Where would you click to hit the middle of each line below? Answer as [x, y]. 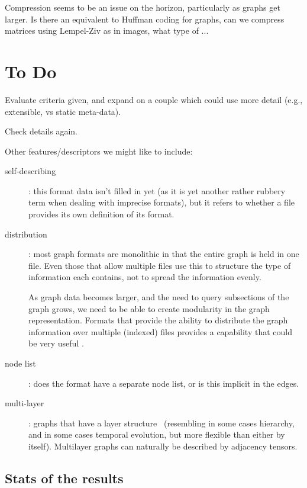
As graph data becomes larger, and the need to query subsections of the [159, 297]
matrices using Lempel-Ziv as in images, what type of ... [107, 30]
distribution [26, 234]
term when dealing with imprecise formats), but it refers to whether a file [162, 202]
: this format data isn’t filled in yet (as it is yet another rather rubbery [157, 190]
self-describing [30, 171]
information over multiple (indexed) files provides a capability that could [160, 331]
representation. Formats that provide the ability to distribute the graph [158, 320]
